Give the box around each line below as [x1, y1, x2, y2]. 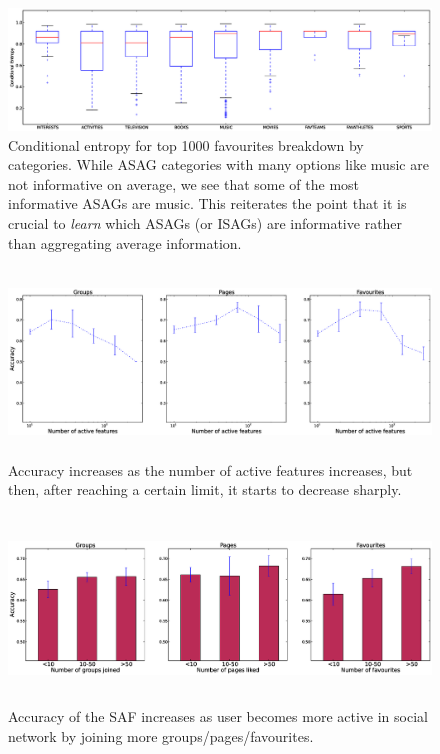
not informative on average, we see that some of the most [8, 173, 360, 194]
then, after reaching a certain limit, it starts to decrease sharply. [8, 479, 402, 500]
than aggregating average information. [8, 232, 242, 253]
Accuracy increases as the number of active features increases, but [8, 459, 413, 480]
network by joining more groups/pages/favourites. [8, 726, 314, 747]
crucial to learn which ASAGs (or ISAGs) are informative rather [8, 212, 403, 233]
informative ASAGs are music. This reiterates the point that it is [8, 193, 407, 214]
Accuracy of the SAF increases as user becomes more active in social [8, 706, 428, 727]
